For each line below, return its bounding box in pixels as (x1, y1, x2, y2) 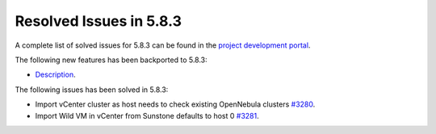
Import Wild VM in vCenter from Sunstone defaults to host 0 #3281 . (35, 111, 260, 120)
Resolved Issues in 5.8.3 (15, 12, 182, 30)
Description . (35, 69, 76, 80)
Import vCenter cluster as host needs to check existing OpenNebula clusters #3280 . (35, 99, 316, 109)
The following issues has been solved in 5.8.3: (15, 85, 169, 94)
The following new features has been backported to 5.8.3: (15, 55, 208, 65)
